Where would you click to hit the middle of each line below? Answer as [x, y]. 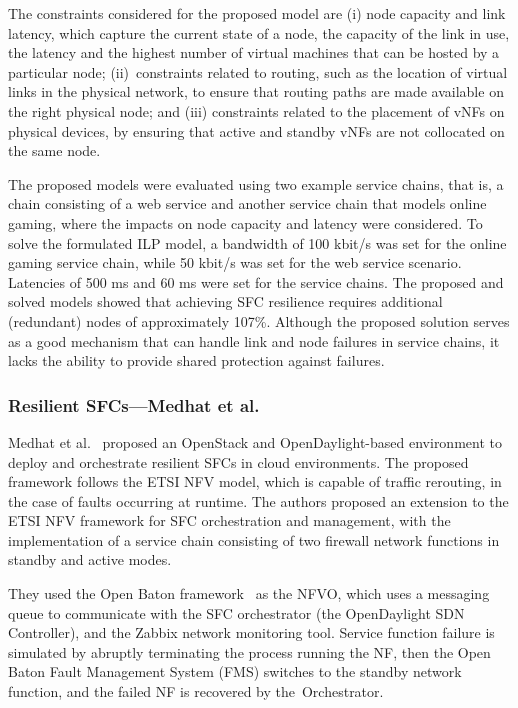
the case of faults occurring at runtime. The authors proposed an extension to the [258, 500]
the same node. [54, 150]
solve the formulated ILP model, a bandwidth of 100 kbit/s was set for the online [257, 242]
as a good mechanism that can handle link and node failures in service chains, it [254, 340]
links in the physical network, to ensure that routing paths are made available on [256, 91]
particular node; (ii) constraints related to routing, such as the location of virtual [258, 71]
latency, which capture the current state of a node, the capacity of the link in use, [259, 32]
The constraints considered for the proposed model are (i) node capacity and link [257, 13]
